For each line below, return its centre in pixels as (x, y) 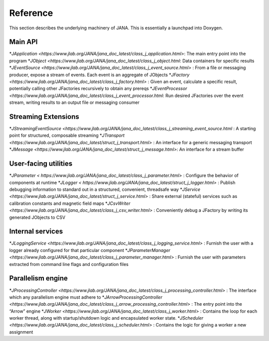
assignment (21, 332)
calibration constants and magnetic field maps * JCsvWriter (70, 203)
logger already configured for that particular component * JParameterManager (90, 250)
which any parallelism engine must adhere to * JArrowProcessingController (86, 297)
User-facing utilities (41, 164)
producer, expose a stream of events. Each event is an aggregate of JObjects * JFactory (99, 75)
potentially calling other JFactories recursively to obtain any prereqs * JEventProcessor (98, 88)
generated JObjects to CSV (37, 217)
